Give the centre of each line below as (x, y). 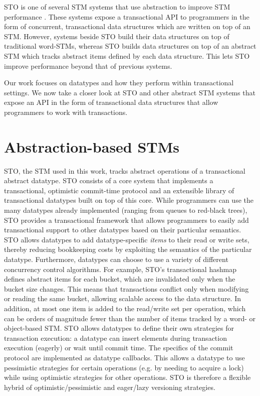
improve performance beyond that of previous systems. (88, 65)
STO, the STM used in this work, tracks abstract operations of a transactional (125, 170)
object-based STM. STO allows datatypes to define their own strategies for (119, 328)
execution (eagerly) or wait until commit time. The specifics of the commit (119, 348)
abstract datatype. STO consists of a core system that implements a (109, 180)
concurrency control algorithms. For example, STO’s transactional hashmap (120, 269)
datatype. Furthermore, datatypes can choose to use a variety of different (116, 259)
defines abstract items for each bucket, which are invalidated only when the (120, 279)
